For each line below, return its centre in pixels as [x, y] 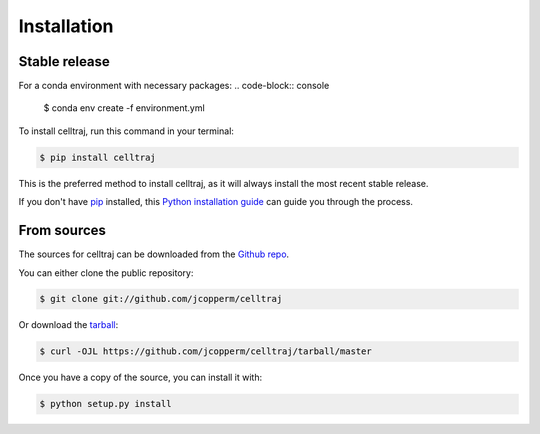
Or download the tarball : [68, 325]
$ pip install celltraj [98, 157]
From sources [62, 230]
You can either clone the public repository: [106, 272]
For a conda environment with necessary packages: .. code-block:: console [174, 86]
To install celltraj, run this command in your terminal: [126, 131]
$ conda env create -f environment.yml [124, 108]
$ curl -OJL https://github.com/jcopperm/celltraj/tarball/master [205, 351]
